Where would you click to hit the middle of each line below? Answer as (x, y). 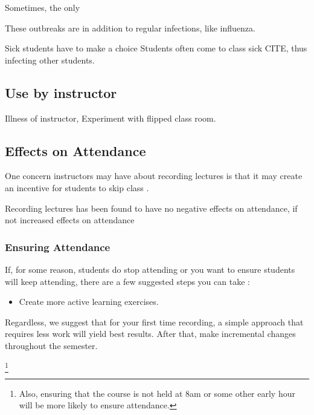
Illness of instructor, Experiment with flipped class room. (111, 118)
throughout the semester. (51, 345)
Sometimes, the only (43, 7)
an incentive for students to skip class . (77, 187)
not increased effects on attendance (70, 220)
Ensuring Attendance (58, 247)
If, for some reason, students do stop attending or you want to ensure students (150, 269)
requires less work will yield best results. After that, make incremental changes (150, 334)
